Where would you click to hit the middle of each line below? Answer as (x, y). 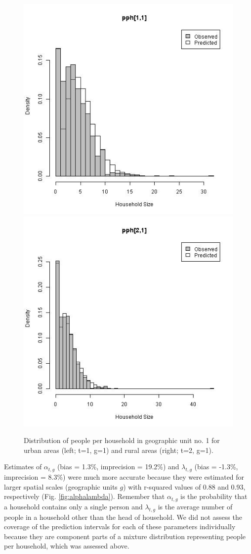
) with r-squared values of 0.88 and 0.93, (184, 486)
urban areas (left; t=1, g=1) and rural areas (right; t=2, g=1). (119, 450)
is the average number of (195, 506)
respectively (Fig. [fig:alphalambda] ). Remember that (84, 496)
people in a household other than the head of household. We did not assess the (123, 517)
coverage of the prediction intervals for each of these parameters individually (120, 526)
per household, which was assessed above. (67, 546)
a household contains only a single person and (73, 506)
